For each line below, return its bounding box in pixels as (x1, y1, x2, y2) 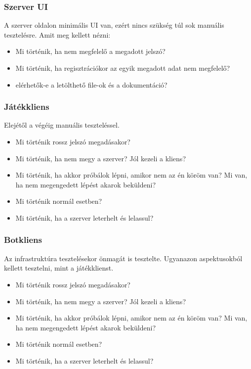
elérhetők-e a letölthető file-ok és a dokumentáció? (15, 79, 167, 90)
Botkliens (4, 233, 42, 246)
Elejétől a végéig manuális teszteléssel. (4, 120, 120, 130)
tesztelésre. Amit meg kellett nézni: (4, 29, 111, 40)
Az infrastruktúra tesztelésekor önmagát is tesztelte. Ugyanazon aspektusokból (4, 253, 243, 263)
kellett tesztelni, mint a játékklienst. (4, 263, 114, 273)
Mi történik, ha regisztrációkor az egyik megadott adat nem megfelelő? (15, 63, 230, 73)
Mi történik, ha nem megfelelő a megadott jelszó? (15, 46, 166, 56)
